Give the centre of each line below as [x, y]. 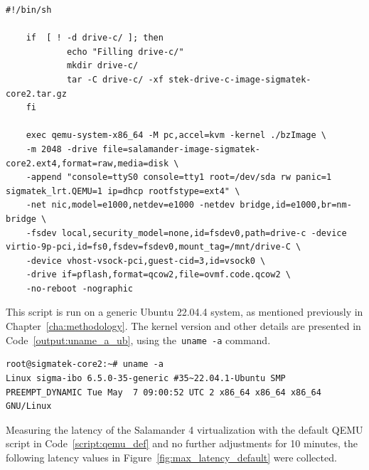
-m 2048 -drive [61, 149]
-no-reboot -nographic [79, 288]
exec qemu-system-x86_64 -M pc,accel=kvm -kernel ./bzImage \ [176, 135]
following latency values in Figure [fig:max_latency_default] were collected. [171, 457]
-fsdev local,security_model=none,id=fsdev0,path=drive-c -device [186, 233]
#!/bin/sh [29, 10]
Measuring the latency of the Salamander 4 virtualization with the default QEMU [184, 429]
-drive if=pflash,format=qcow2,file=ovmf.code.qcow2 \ [158, 275]
